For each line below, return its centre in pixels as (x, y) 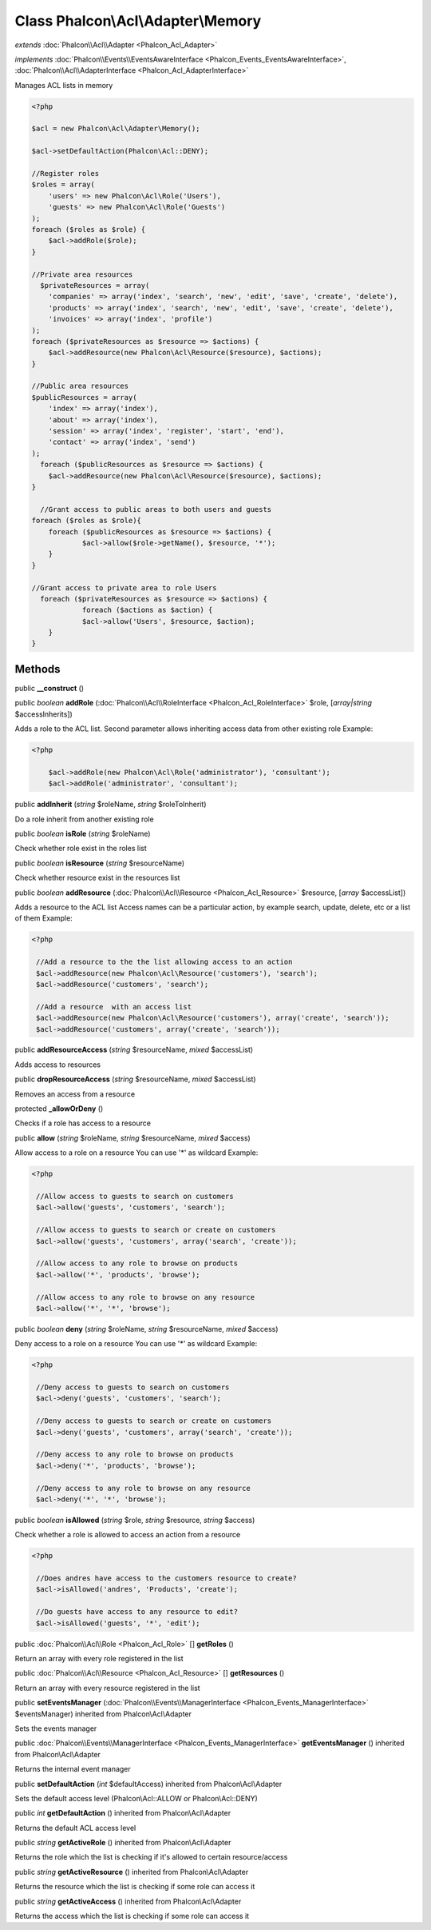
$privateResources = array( (95, 285)
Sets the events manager (56, 1728)
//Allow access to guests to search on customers (135, 1196)
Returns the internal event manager (73, 1769)
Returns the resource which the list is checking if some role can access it (135, 1887)
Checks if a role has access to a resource (83, 1123)
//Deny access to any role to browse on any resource (143, 1488)
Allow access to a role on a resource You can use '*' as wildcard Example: (136, 1153)
